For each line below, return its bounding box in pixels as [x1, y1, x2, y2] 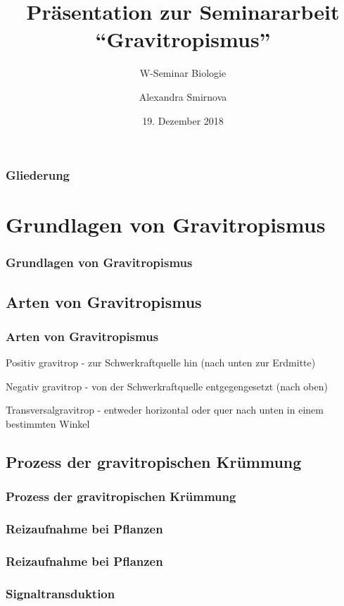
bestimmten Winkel [6, 416, 90, 431]
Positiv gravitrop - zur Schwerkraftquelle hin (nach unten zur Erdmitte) [6, 355, 316, 370]
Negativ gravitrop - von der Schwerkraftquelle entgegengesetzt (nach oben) [6, 378, 328, 393]
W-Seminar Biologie [139, 66, 227, 80]
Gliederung [6, 166, 70, 184]
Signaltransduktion [6, 584, 115, 602]
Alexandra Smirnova [139, 89, 227, 104]
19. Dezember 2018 [142, 113, 224, 128]
